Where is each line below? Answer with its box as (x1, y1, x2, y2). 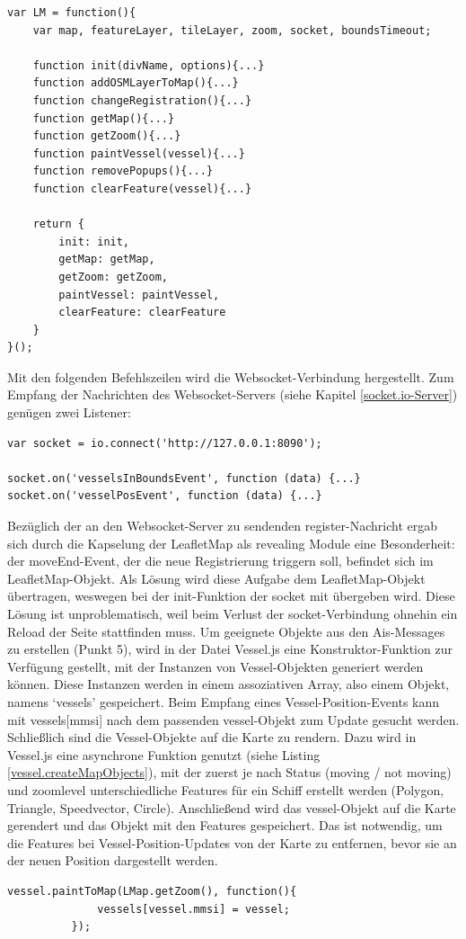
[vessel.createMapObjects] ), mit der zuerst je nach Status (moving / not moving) (7, 763, 452, 782)
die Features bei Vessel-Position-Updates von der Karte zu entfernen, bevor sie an (7, 833, 457, 852)
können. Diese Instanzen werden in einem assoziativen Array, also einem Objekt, (7, 675, 450, 693)
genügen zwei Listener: (7, 403, 131, 422)
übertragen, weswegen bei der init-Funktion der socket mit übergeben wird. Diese (7, 586, 455, 605)
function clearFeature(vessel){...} (32, 182, 252, 195)
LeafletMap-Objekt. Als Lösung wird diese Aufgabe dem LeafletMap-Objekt (7, 568, 426, 587)
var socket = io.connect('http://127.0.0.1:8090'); (7, 436, 322, 450)
